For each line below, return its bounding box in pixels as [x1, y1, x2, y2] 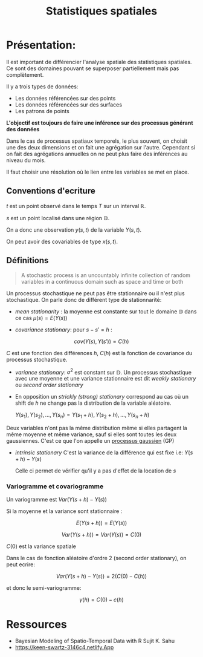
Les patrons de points [14, 107, 69, 114]
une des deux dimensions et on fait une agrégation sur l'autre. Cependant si [6, 143, 195, 151]
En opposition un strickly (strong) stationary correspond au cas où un [14, 393, 189, 400]
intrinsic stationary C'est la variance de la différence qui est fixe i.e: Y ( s [14, 449, 193, 456]
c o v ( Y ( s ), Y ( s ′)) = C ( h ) [74, 338, 129, 345]
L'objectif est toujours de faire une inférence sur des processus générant [6, 119, 193, 126]
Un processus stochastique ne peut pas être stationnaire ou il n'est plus [6, 289, 185, 297]
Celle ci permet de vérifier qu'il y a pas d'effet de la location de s [14, 467, 176, 474]
